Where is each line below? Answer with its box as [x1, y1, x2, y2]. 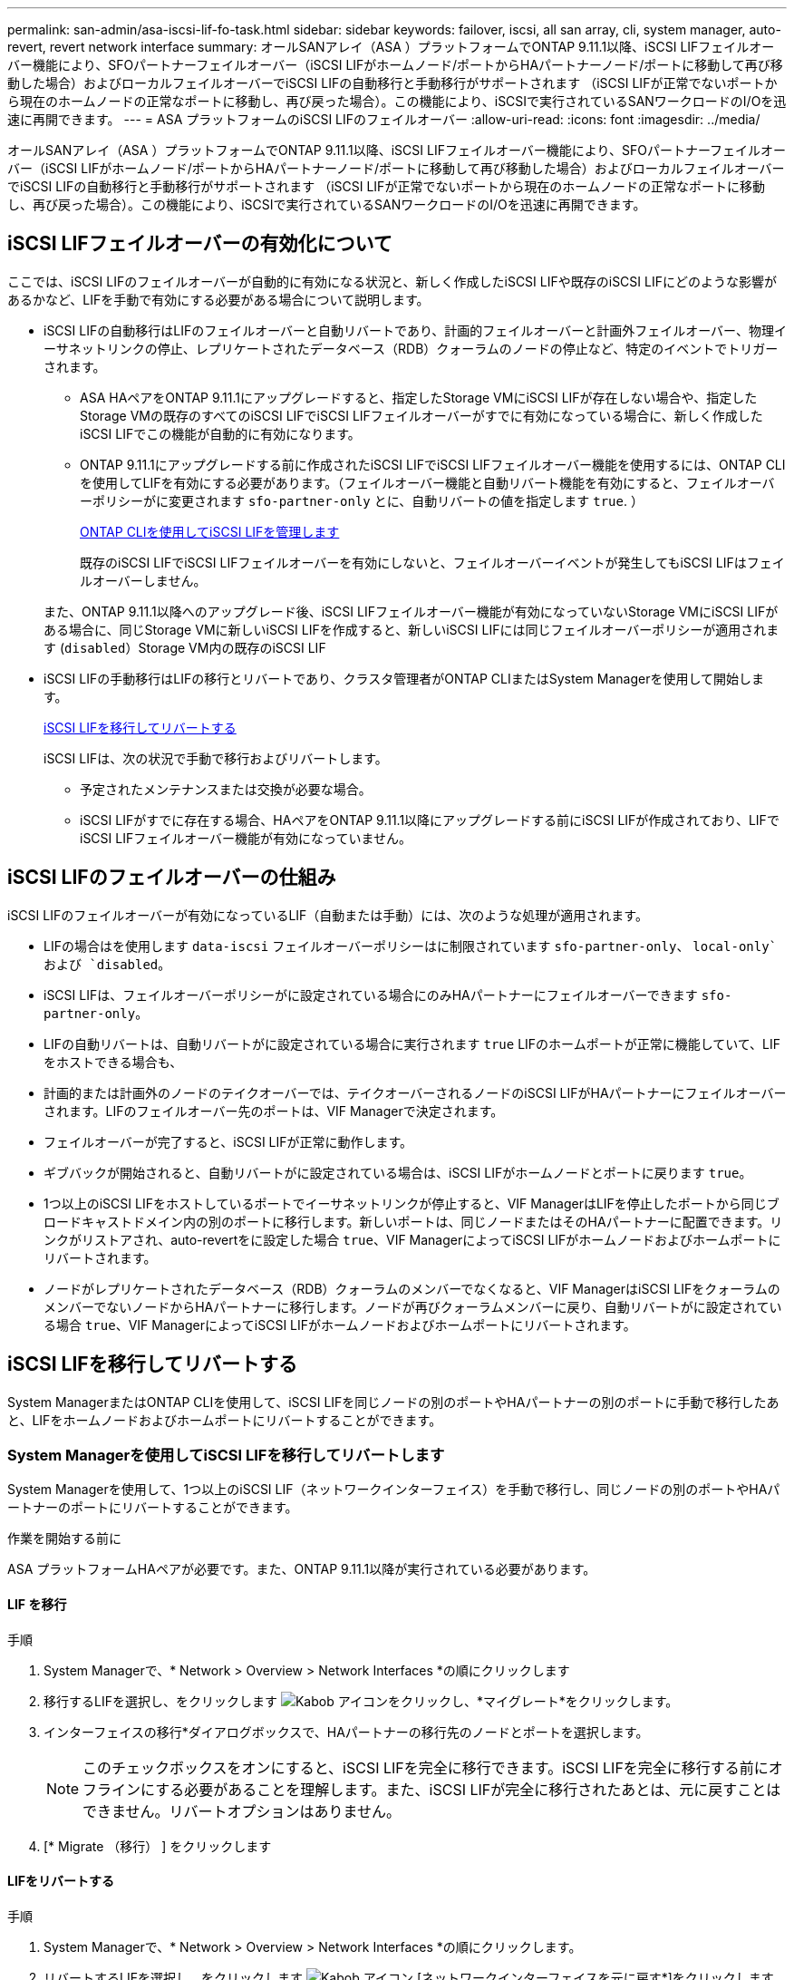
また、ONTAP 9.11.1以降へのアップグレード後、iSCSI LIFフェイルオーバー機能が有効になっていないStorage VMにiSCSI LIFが [44, 603, 779, 619]
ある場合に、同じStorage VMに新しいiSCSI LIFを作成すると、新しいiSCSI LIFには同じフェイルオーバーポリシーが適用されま [44, 621, 779, 637]
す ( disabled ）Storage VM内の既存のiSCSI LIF [44, 639, 326, 655]
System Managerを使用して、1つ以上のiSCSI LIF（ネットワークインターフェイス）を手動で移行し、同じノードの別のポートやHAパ [7, 1481, 780, 1498]
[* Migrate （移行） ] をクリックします [44, 1838, 272, 1854]
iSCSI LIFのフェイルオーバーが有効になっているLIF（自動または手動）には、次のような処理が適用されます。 [7, 907, 648, 923]
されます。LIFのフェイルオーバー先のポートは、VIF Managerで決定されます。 [44, 1102, 504, 1119]
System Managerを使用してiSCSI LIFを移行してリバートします [7, 1445, 445, 1464]
